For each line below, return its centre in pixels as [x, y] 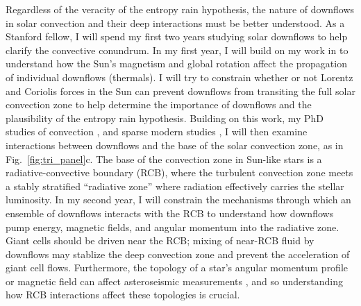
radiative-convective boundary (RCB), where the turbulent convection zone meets [179, 172]
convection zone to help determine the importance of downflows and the [159, 104]
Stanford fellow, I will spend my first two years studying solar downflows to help [177, 36]
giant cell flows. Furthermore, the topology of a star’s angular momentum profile [177, 267]
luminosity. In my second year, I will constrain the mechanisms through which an [178, 199]
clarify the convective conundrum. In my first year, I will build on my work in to [177, 50]
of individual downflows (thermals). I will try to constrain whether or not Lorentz [179, 77]
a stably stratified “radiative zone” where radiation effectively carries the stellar [175, 186]
